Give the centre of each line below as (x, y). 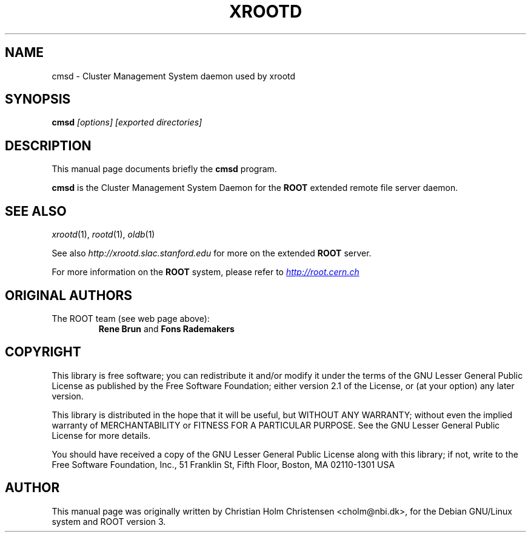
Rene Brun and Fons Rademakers (166, 329)
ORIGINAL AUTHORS (69, 295)
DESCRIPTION (48, 145)
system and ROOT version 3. (109, 521)
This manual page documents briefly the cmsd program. (164, 169)
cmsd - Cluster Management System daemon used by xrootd (174, 76)
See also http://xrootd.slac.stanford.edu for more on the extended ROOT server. (212, 253)
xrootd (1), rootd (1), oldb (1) (103, 235)
